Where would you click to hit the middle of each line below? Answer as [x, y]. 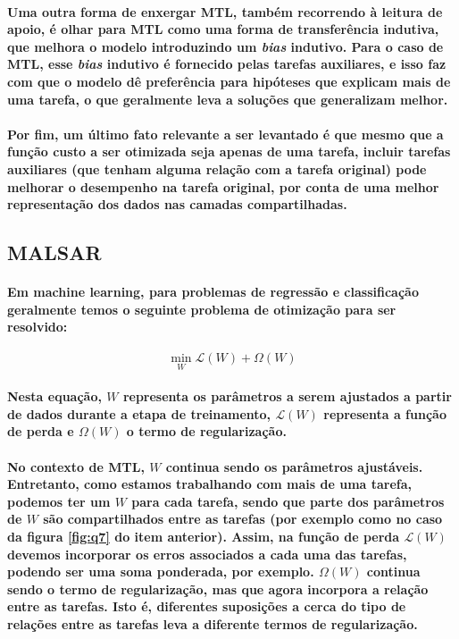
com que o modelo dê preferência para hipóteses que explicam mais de [229, 81]
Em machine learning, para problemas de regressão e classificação [213, 292]
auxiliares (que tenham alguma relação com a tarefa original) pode [217, 168]
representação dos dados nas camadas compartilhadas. [177, 204]
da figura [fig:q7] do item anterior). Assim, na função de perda [204, 537]
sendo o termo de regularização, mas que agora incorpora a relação [218, 589]
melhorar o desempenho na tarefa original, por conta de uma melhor [223, 186]
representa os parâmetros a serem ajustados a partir [287, 396]
